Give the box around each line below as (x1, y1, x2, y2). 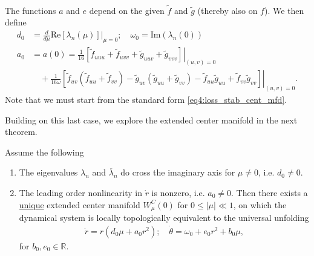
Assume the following (5, 145, 84, 158)
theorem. (5, 125, 38, 138)
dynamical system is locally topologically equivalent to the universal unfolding (19, 211, 309, 224)
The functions (5, 4, 56, 16)
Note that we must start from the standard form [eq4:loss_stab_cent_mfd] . (5, 93, 287, 106)
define (5, 16, 27, 28)
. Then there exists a (231, 186, 308, 199)
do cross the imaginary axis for (120, 166, 235, 179)
